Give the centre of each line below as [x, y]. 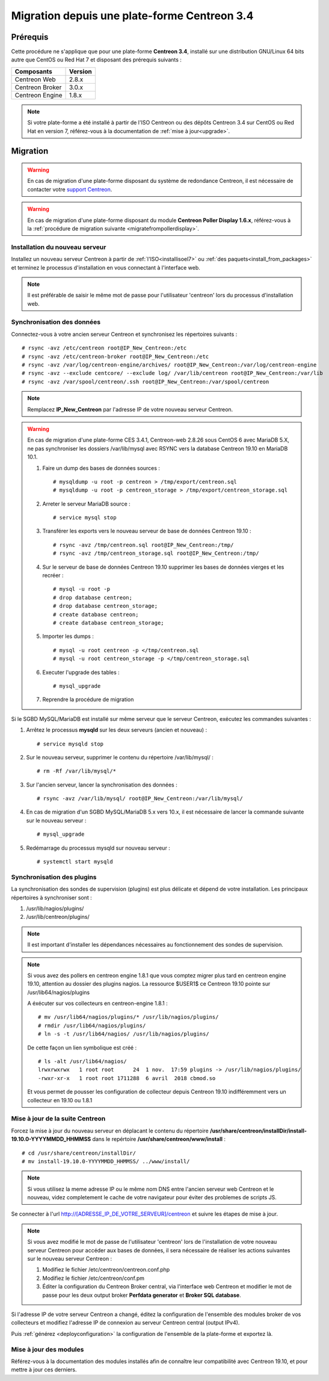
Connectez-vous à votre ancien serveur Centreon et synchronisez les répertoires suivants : [124, 334]
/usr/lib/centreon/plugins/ [58, 917]
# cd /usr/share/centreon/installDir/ [79, 1153]
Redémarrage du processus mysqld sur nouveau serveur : [98, 848]
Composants [33, 71]
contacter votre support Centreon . [70, 189]
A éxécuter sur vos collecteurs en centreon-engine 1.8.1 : [97, 1003]
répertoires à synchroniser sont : [52, 897]
